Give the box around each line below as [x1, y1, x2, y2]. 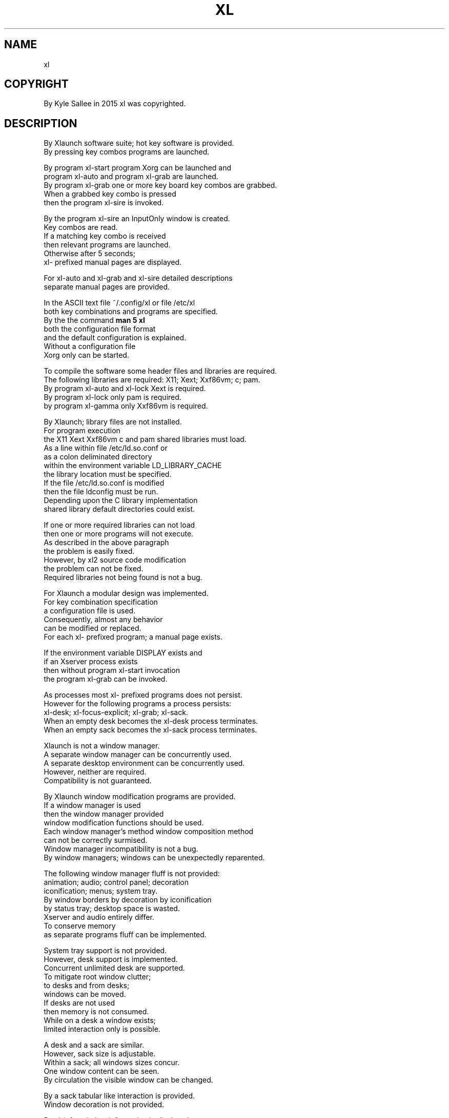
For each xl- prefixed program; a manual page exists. [44, 632, 223, 642]
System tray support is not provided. [44, 946, 167, 955]
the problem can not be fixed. [44, 564, 144, 573]
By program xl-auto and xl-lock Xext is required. [44, 384, 206, 393]
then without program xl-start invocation [44, 666, 180, 675]
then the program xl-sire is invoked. [44, 198, 164, 207]
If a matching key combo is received [44, 232, 166, 241]
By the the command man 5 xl [44, 316, 145, 325]
